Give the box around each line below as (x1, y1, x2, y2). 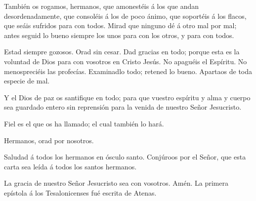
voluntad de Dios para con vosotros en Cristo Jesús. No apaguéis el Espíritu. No (4, 56, 247, 66)
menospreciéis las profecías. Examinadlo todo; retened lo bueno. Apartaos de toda (4, 66, 253, 76)
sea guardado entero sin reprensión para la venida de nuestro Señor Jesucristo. (4, 102, 242, 112)
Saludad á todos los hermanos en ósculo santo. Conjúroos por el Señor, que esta (4, 152, 246, 162)
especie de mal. (4, 76, 50, 86)
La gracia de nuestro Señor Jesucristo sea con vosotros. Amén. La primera (4, 178, 228, 188)
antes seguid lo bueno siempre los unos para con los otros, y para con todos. (4, 30, 234, 40)
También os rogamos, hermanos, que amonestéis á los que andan (4, 1, 199, 11)
